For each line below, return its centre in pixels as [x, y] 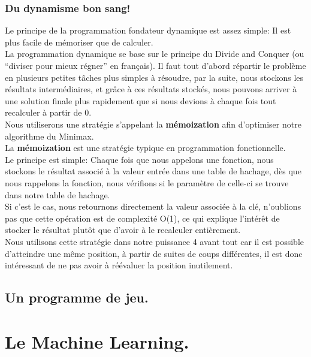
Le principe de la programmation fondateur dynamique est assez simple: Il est [148, 30]
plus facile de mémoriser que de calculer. [79, 42]
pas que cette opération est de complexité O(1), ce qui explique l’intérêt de [142, 218]
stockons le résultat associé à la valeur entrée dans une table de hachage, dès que [153, 171]
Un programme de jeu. [77, 297]
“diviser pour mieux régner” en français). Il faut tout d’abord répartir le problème [155, 65]
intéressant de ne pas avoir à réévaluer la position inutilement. [119, 265]
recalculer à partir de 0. [48, 112]
